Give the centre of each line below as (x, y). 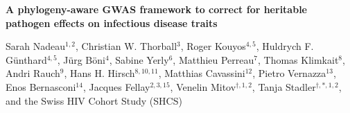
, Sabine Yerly (139, 59)
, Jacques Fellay (116, 86)
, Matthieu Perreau (213, 59)
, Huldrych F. (285, 46)
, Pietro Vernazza (289, 73)
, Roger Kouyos (213, 46)
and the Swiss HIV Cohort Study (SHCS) (94, 100)
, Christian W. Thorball (126, 46)
